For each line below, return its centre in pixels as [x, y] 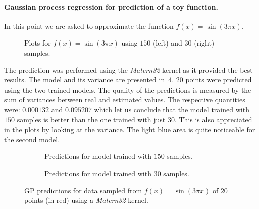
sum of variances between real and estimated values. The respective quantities [125, 99]
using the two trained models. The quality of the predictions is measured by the [128, 89]
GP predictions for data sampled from [83, 190]
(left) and [167, 43]
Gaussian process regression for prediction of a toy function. [111, 6]
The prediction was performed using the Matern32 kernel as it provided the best [128, 70]
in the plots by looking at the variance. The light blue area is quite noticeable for [130, 129]
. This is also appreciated [213, 119]
